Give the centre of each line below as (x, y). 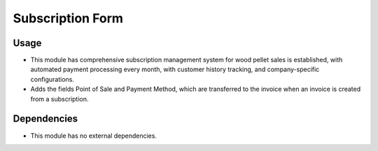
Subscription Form (68, 18)
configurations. (52, 79)
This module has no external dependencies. (94, 136)
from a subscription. (59, 99)
